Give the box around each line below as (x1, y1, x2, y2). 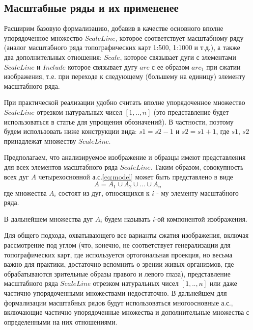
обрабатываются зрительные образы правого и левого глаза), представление (4, 268, 231, 279)
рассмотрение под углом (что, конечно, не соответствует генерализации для (4, 239, 230, 250)
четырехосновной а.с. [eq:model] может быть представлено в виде (38, 171, 233, 181)
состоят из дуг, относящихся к (58, 187, 150, 198)
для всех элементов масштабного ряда (4, 161, 118, 172)
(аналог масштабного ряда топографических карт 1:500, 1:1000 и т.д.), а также (4, 42, 240, 52)
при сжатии (206, 61, 241, 72)
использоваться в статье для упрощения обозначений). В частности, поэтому (4, 116, 234, 127)
